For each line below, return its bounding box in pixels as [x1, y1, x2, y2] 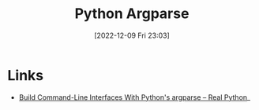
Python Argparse [74, 5, 190, 23]
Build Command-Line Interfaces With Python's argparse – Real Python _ [18, 92, 250, 102]
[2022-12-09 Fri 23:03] [93, 31, 171, 40]
